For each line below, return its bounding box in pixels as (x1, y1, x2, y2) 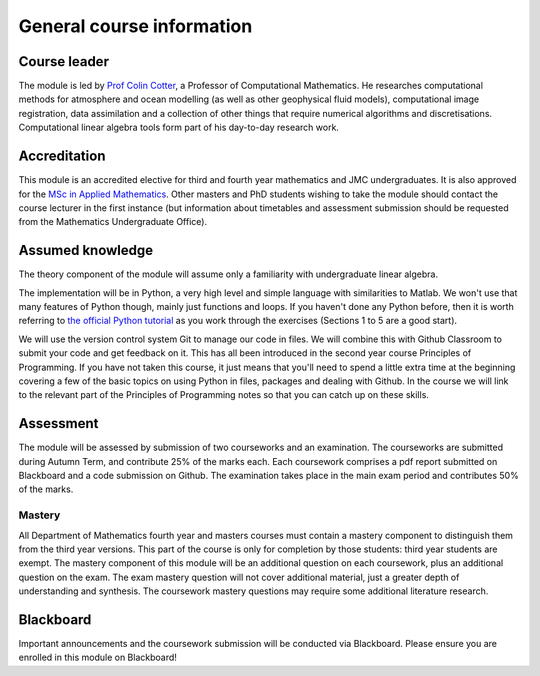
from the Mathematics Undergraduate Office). (18, 216, 208, 228)
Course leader (18, 53, 110, 70)
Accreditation (18, 148, 106, 165)
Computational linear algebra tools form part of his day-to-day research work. (18, 121, 340, 134)
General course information (18, 15, 253, 37)
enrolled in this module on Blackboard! (18, 651, 177, 664)
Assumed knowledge (18, 242, 154, 259)
